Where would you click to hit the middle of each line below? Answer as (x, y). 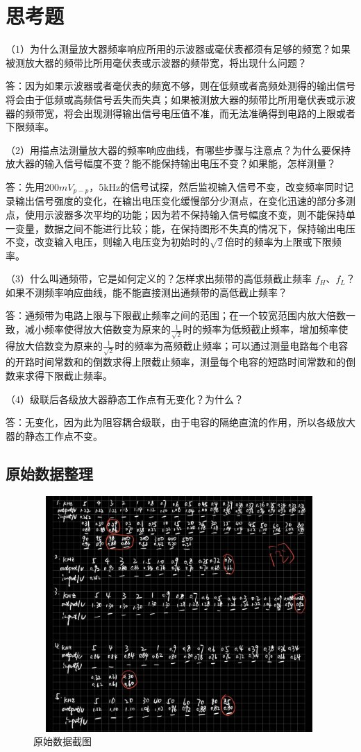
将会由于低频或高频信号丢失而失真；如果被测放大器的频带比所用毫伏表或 (171, 99)
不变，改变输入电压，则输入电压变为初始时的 (108, 242)
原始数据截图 (62, 741)
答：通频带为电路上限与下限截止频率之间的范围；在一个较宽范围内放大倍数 (176, 315)
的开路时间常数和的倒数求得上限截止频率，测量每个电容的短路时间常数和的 (176, 362)
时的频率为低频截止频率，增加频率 (261, 329)
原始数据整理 (49, 473)
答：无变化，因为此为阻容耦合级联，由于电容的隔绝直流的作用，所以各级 (171, 422)
